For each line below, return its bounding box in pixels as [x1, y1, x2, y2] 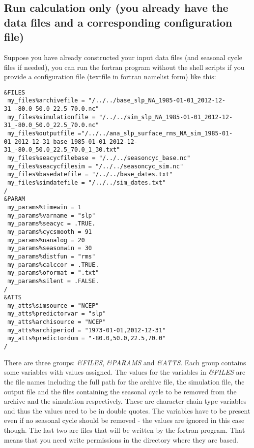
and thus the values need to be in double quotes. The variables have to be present [4, 405, 251, 416]
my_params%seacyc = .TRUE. [7, 220, 96, 227]
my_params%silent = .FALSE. [7, 277, 99, 285]
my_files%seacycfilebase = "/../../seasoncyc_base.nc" [7, 155, 191, 162]
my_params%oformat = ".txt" [7, 269, 99, 277]
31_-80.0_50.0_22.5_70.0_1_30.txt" [4, 146, 120, 154]
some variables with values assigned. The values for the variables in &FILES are [4, 367, 246, 377]
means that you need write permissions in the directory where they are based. [4, 434, 238, 445]
